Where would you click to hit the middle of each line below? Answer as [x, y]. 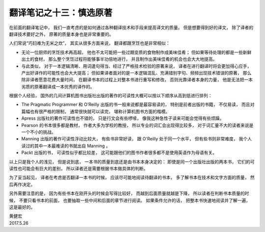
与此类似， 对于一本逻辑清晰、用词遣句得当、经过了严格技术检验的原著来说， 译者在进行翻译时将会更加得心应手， [136, 66]
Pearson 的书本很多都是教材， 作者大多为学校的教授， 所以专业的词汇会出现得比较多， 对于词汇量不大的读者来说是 [137, 125]
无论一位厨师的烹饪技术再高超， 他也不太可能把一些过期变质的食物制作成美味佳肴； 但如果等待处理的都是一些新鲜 [136, 52]
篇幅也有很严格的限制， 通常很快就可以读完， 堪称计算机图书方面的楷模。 [96, 111]
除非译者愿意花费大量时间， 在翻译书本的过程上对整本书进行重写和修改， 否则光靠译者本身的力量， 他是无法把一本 [137, 80]
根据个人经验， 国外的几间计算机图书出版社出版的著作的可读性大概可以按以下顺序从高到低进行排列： [111, 96]
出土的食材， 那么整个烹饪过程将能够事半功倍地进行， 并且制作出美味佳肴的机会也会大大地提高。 [119, 59]
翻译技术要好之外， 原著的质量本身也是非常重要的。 [61, 34]
